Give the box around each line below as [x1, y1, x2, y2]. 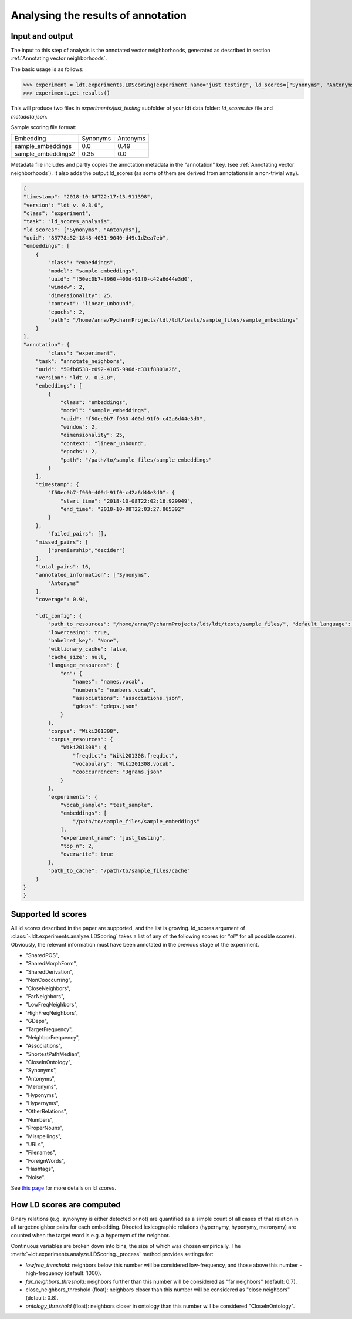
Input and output [11, 31, 73, 41]
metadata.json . [11, 113, 48, 120]
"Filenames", [25, 1149, 57, 1156]
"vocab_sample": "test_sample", [60, 802, 154, 809]
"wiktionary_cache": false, [48, 645, 129, 652]
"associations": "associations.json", [72, 695, 184, 701]
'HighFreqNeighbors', [25, 1009, 77, 1016]
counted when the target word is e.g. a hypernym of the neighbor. [11, 1231, 170, 1239]
